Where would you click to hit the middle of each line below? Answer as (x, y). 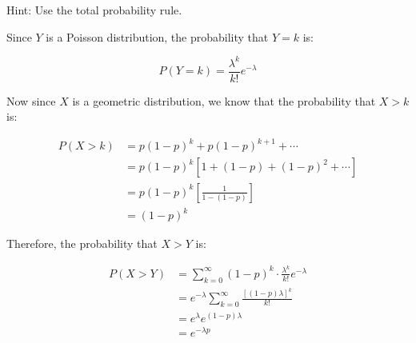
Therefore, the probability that (82, 243)
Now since (31, 100)
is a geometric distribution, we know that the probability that (224, 100)
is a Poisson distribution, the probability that (157, 36)
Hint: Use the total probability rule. (94, 10)
